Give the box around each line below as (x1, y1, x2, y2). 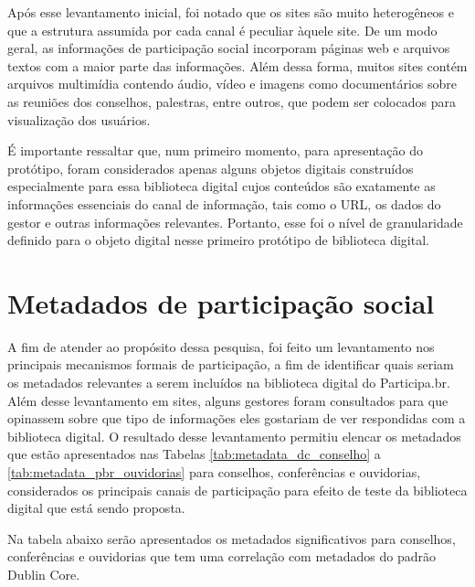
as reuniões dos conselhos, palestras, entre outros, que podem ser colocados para (7, 91, 456, 111)
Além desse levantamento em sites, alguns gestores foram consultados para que (7, 390, 449, 410)
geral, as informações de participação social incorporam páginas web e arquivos (7, 38, 450, 58)
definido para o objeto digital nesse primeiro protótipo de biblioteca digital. (7, 230, 429, 250)
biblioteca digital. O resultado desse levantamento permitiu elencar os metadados (7, 426, 461, 445)
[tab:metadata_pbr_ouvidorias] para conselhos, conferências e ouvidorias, (7, 463, 421, 481)
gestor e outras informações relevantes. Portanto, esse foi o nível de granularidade (7, 212, 463, 231)
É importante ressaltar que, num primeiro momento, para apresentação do (7, 141, 423, 160)
